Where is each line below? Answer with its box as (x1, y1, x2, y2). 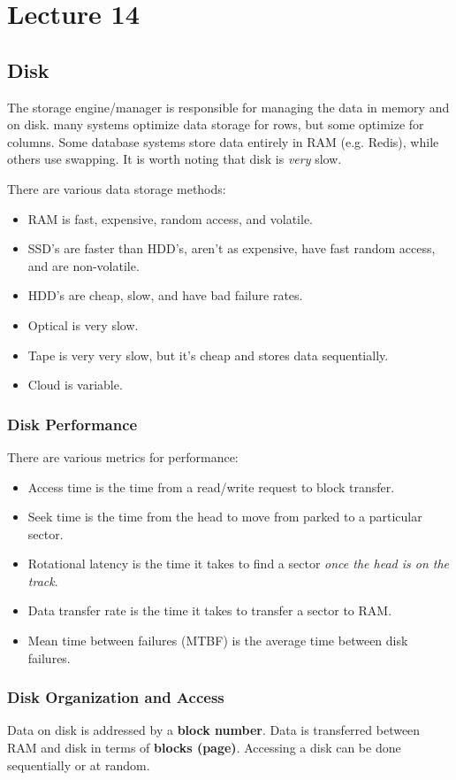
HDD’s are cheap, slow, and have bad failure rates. (27, 286, 303, 305)
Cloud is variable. (27, 375, 123, 394)
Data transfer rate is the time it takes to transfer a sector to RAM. (27, 601, 392, 620)
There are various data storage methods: (7, 179, 226, 197)
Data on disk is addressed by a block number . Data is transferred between (7, 721, 421, 739)
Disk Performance (7, 413, 138, 435)
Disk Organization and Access (7, 686, 224, 708)
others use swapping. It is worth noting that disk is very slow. (7, 150, 342, 168)
